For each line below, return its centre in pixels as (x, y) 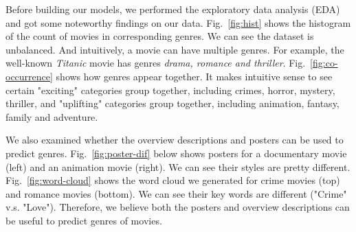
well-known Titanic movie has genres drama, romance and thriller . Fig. (156, 63)
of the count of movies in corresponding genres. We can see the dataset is (160, 36)
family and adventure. (52, 116)
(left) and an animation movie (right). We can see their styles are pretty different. (178, 166)
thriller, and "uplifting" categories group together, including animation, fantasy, (173, 103)
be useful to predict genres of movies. (84, 220)
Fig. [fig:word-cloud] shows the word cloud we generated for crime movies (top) (173, 180)
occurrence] (29, 76)
